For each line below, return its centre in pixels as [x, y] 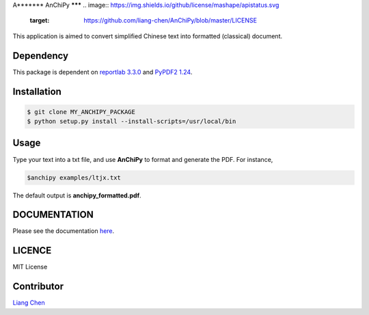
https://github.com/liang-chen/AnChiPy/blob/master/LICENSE [170, 20]
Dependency [40, 56]
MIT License [30, 267]
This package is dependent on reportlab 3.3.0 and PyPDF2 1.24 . [102, 72]
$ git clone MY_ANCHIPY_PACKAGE [81, 112]
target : [40, 20]
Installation [37, 91]
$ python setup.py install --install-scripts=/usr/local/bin [132, 122]
